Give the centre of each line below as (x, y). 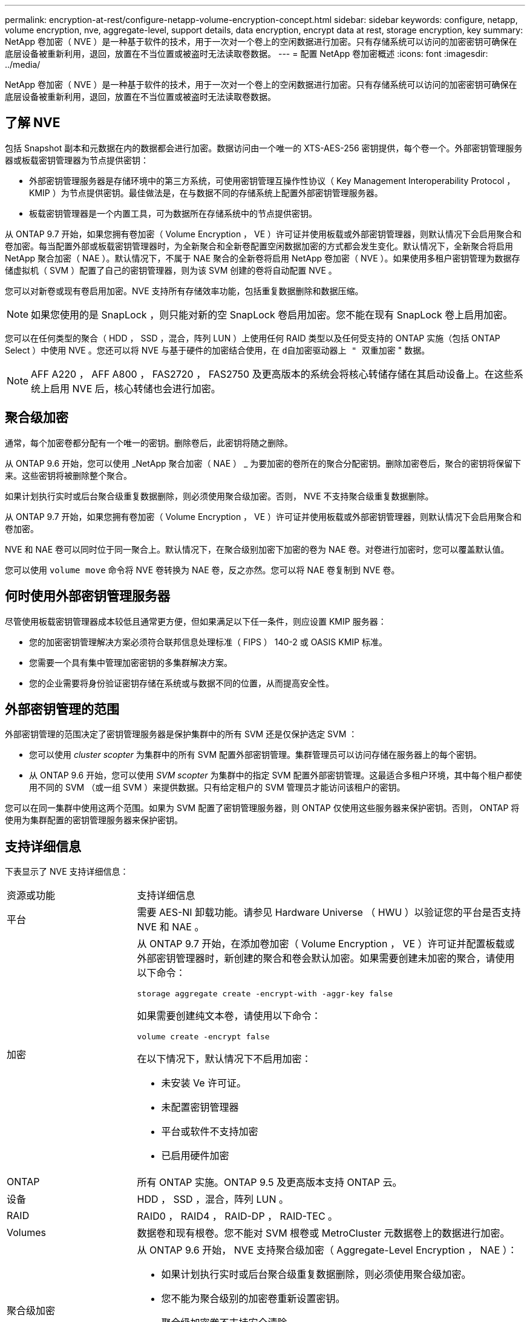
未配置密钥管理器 (200, 1107)
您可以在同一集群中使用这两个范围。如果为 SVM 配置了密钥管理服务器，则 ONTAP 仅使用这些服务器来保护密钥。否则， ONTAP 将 (262, 808)
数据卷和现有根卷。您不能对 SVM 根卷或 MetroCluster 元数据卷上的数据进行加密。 (323, 1233)
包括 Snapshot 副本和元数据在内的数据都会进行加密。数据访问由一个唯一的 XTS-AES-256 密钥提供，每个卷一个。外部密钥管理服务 (264, 148)
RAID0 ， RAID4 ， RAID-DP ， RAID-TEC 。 (237, 1216)
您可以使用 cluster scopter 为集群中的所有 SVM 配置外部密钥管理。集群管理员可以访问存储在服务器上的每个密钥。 (256, 755)
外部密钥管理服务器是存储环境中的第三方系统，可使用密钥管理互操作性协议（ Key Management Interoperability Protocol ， (272, 180)
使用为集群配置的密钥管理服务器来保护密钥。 (94, 820)
